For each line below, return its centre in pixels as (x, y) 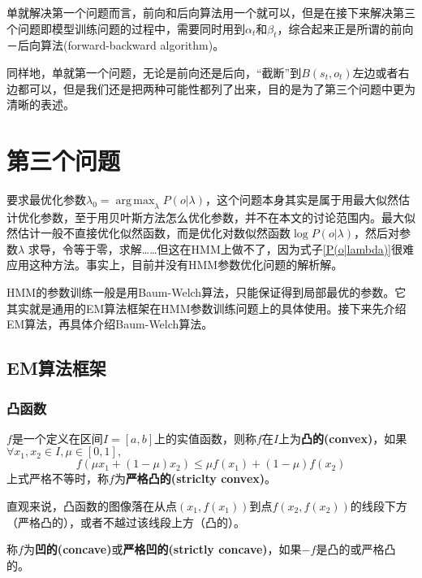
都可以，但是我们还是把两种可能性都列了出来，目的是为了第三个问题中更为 (216, 88)
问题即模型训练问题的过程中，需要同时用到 (131, 28)
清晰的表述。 (41, 104)
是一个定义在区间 (57, 438)
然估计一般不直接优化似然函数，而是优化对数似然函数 (149, 233)
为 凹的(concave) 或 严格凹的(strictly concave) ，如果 (162, 549)
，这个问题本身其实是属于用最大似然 (302, 199)
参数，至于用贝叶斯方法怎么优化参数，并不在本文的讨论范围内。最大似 (228, 217)
